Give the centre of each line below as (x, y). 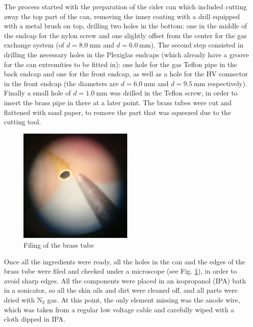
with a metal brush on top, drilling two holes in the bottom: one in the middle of (126, 26)
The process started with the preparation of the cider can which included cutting (126, 6)
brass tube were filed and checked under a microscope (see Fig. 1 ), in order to (120, 271)
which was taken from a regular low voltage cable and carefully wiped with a (119, 309)
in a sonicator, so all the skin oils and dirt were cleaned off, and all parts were (121, 290)
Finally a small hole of (37, 93)
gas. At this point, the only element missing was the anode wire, (144, 299)
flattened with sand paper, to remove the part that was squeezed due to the (117, 112)
